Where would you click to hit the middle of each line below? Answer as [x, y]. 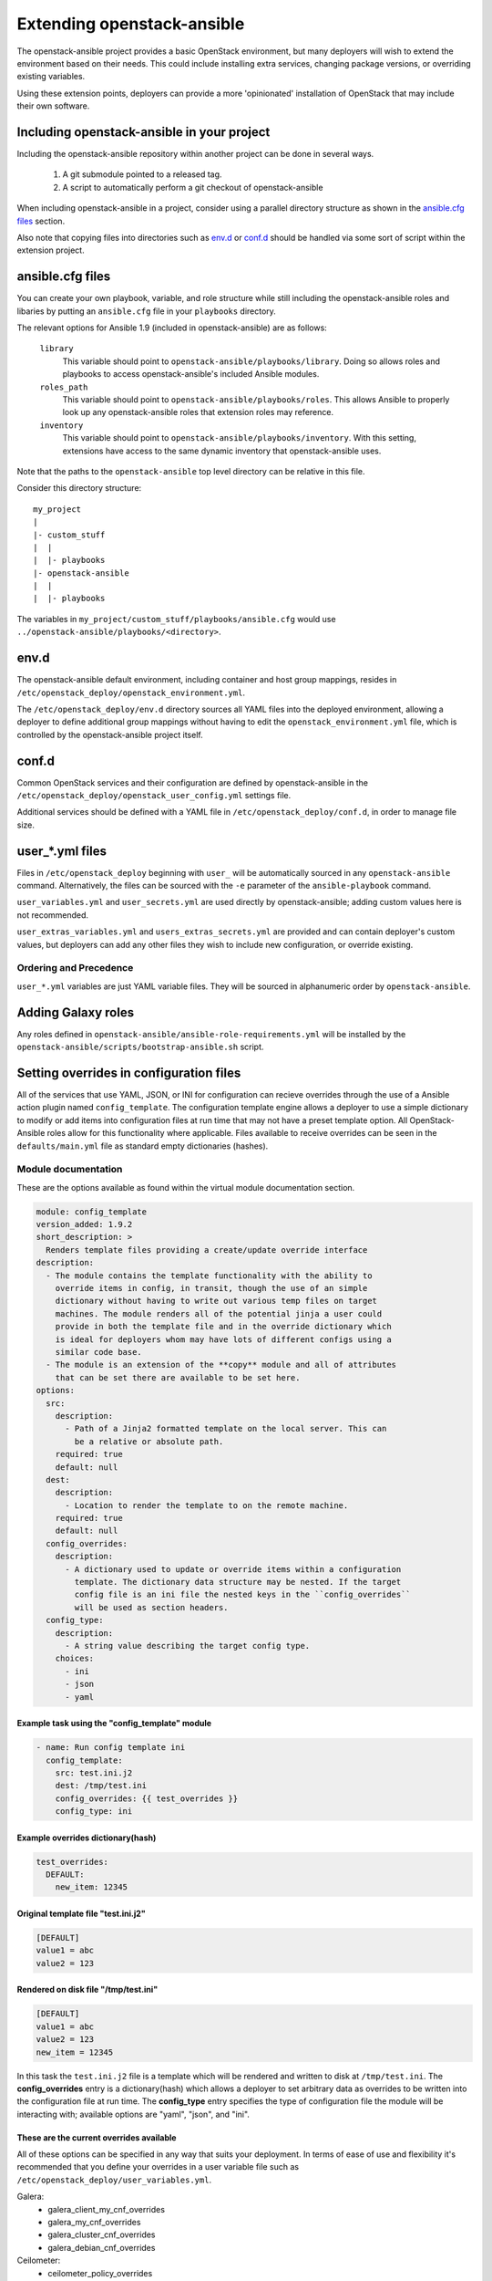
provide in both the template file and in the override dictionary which [223, 1327]
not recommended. [53, 915]
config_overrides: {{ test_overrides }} [147, 1798]
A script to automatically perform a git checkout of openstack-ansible [193, 187]
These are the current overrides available [97, 2137]
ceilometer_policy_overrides [100, 2273]
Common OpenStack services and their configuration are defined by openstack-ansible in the [193, 782]
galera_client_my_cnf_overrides [107, 2209]
